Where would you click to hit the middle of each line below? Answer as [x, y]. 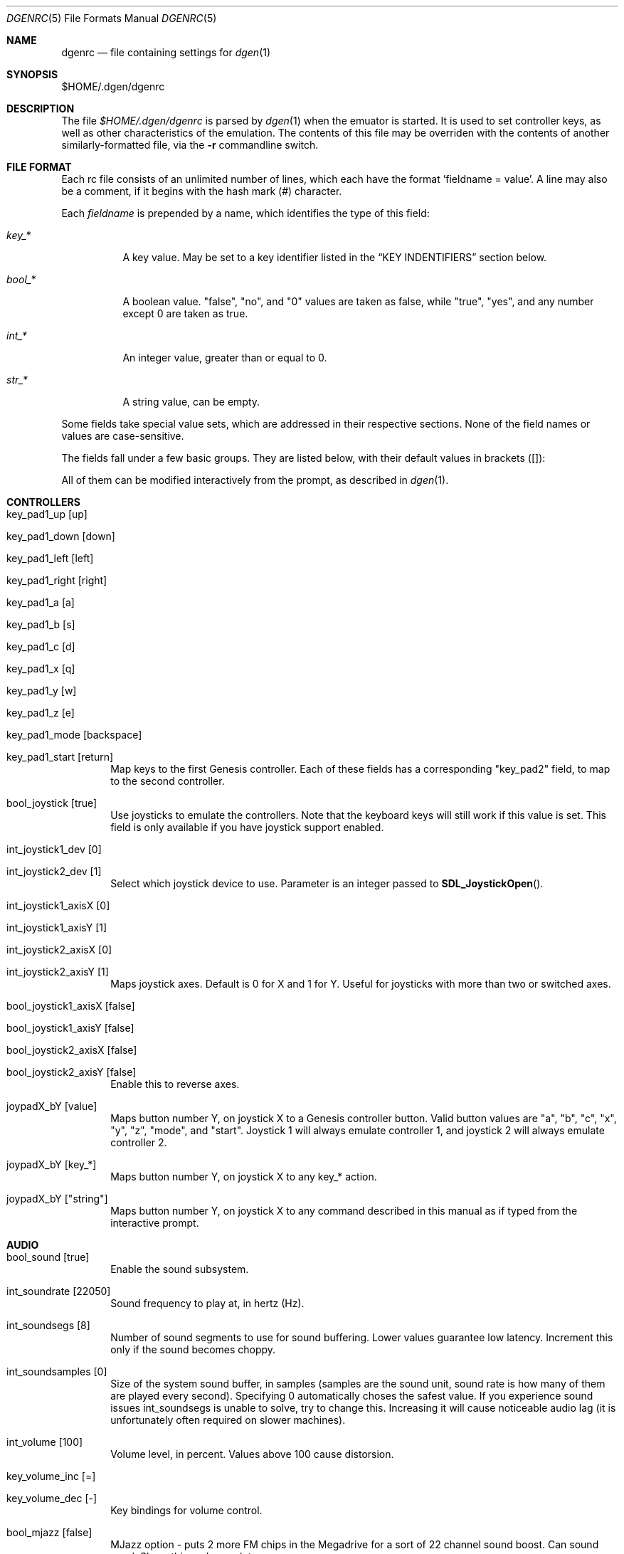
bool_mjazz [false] [49, 1532]
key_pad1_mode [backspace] [74, 735]
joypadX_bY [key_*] [52, 1164]
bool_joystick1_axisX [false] [71, 1006]
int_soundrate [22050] [59, 1291]
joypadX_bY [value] [52, 1106]
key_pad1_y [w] [42, 691]
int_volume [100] [45, 1442]
